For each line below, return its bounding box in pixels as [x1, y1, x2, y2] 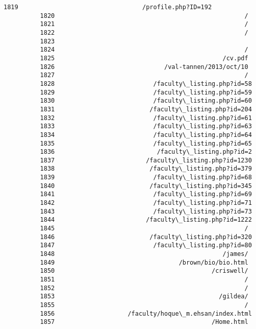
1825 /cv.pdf [40, 54, 248, 62]
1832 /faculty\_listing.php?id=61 [40, 114, 252, 122]
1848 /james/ [40, 250, 248, 258]
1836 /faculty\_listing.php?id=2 [40, 148, 252, 156]
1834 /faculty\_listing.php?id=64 [40, 131, 252, 138]
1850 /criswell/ [40, 267, 248, 275]
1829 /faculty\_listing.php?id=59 [40, 88, 252, 96]
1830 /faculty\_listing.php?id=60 [40, 97, 252, 105]
